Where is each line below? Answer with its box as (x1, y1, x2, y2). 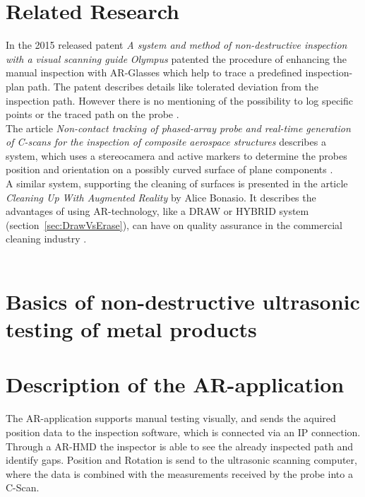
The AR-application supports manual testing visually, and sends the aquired (6, 411, 336, 426)
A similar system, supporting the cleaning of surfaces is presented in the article (6, 176, 348, 191)
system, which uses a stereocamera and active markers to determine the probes (6, 148, 347, 163)
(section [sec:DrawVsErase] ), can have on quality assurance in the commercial (6, 217, 342, 232)
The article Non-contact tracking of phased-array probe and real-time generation (6, 120, 351, 135)
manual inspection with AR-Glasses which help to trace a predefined (6, 65, 302, 80)
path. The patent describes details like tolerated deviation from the (28, 78, 318, 93)
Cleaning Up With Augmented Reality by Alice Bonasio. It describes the (6, 189, 316, 204)
